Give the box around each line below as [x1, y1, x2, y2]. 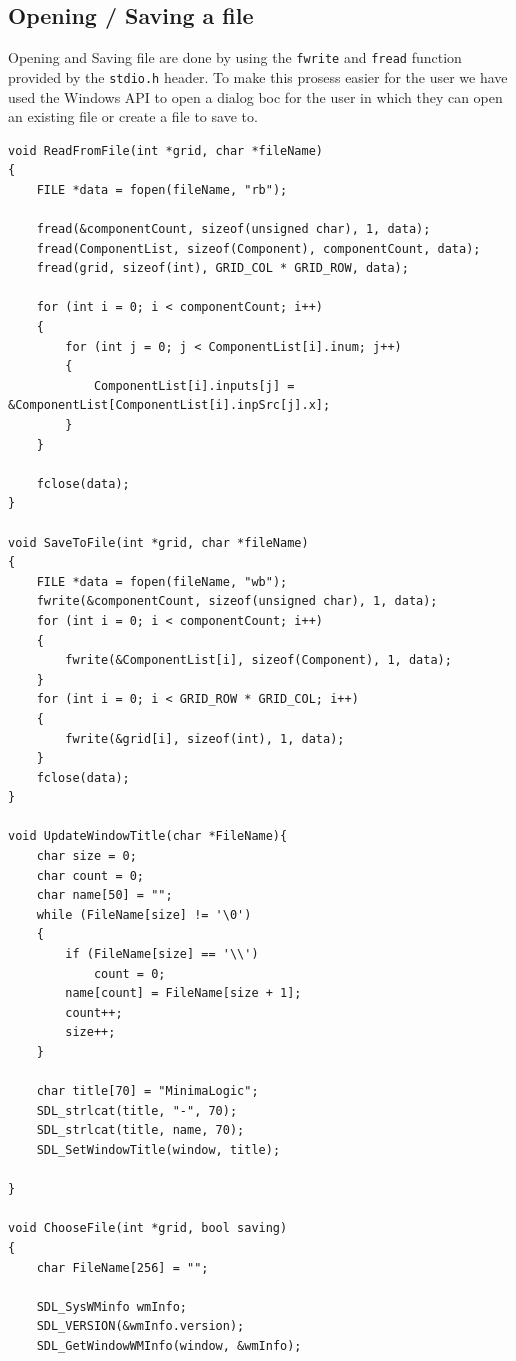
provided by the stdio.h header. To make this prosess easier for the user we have [8, 66, 508, 87]
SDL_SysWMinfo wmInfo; [36, 1299, 187, 1314]
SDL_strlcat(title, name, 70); [36, 1123, 245, 1138]
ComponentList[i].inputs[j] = [93, 378, 295, 393]
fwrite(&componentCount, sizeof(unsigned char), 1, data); [36, 594, 438, 609]
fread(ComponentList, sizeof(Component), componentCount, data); [36, 241, 481, 256]
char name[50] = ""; [36, 888, 173, 903]
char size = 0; [36, 849, 137, 864]
